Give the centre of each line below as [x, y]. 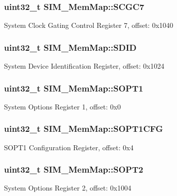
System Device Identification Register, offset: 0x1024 [84, 66]
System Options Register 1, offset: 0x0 [63, 106]
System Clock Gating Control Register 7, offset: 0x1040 [89, 25]
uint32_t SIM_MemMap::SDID [70, 47]
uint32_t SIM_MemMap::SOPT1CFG [84, 129]
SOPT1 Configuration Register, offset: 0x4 [69, 147]
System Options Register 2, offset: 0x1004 [68, 188]
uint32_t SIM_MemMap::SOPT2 [74, 169]
